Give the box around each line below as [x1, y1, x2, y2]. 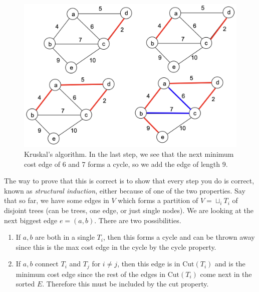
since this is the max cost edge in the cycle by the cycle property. [16, 241, 216, 252]
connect [35, 258, 59, 269]
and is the [215, 258, 245, 269]
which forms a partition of [118, 195, 198, 206]
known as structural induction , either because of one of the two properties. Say [4, 185, 245, 196]
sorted [16, 278, 35, 289]
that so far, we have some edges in [4, 195, 109, 206]
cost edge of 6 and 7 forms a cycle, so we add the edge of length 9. [24, 158, 228, 169]
